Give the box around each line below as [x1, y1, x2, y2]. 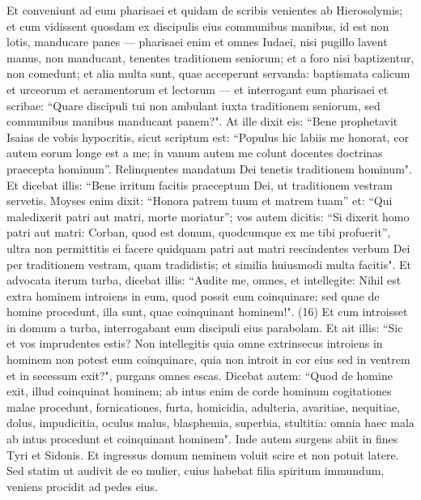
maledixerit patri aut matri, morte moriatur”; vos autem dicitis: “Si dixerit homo [6, 207, 410, 224]
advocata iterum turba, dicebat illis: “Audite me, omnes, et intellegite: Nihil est [6, 271, 402, 288]
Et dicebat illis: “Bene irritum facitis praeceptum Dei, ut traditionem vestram [6, 176, 393, 193]
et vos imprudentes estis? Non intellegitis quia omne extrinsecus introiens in [6, 335, 383, 352]
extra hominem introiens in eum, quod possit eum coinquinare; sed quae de [6, 287, 380, 304]
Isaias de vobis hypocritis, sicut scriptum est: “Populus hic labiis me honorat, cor [6, 128, 409, 145]
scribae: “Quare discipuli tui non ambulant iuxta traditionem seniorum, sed [6, 96, 381, 113]
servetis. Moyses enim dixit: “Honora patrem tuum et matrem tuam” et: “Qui [6, 192, 393, 209]
